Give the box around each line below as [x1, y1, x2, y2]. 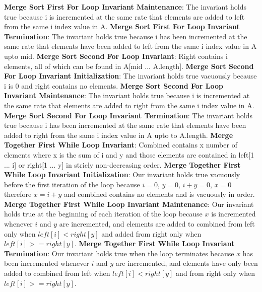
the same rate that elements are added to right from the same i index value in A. [4, 100, 254, 110]
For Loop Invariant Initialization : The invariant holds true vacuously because [4, 70, 257, 81]
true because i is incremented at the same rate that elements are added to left [4, 11, 245, 22]
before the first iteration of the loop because [4, 179, 140, 189]
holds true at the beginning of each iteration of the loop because [4, 208, 203, 219]
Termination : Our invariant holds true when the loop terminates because [4, 248, 234, 258]
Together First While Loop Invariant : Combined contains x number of [4, 139, 237, 150]
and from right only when [176, 268, 255, 278]
